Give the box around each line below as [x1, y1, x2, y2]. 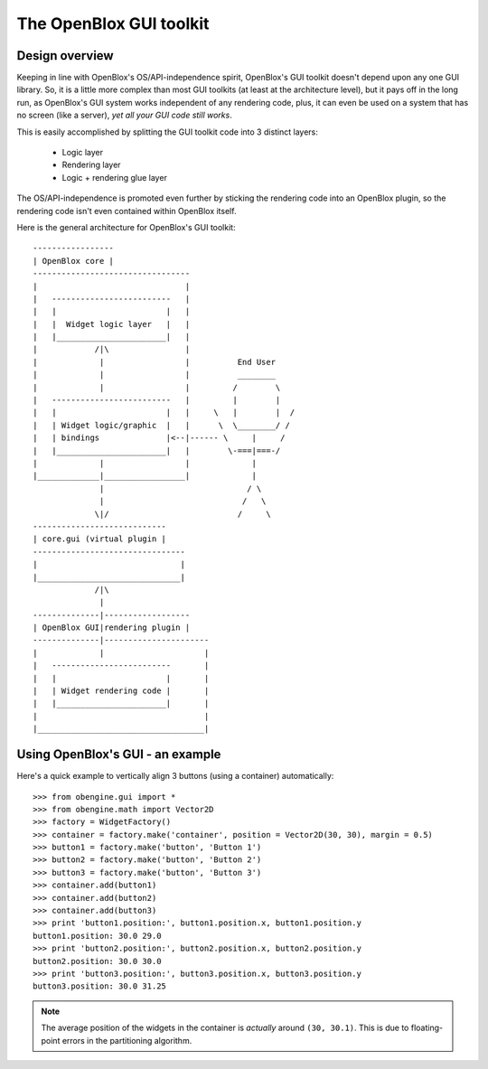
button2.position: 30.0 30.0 [33, 956, 162, 966]
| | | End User [33, 357, 276, 367]
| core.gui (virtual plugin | [33, 534, 167, 544]
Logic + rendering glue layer [61, 172, 167, 183]
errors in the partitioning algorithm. [61, 1035, 192, 1046]
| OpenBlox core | [33, 256, 115, 266]
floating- [410, 1022, 443, 1034]
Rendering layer [61, 159, 121, 171]
